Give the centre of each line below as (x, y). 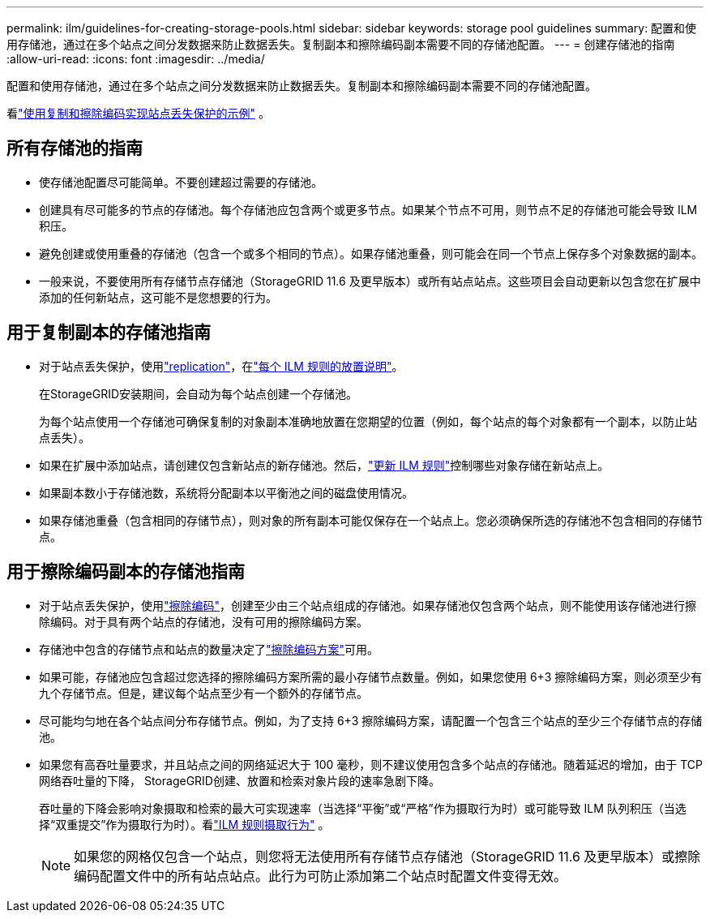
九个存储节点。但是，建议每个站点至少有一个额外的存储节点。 (203, 693)
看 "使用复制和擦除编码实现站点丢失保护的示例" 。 (138, 113)
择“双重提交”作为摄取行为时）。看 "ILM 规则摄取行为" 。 (184, 824)
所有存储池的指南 (75, 148)
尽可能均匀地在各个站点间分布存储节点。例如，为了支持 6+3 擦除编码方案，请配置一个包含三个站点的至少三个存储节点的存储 (371, 720)
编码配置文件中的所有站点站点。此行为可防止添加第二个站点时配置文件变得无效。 (321, 876)
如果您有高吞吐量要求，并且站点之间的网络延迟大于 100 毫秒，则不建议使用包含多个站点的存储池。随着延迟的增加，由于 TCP (371, 764)
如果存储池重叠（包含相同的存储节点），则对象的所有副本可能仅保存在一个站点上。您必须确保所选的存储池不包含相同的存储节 (371, 520)
